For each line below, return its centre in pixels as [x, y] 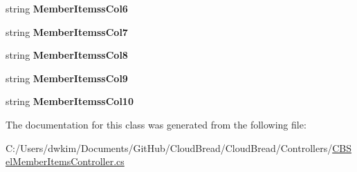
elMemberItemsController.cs [65, 161]
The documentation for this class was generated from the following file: [156, 124]
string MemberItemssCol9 [67, 78]
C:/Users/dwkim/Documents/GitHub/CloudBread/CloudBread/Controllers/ [169, 147]
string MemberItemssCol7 [67, 31]
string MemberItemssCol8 [67, 55]
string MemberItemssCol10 [70, 101]
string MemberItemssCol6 [67, 8]
